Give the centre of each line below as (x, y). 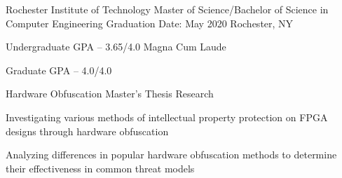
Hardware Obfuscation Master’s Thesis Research (110, 94)
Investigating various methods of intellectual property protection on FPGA (167, 117)
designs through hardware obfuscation (87, 131)
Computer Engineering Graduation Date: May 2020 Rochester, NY (150, 23)
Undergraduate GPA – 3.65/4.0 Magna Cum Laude (116, 47)
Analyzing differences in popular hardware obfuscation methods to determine (171, 155)
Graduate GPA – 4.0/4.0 (59, 70)
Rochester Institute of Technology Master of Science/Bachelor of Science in (167, 9)
